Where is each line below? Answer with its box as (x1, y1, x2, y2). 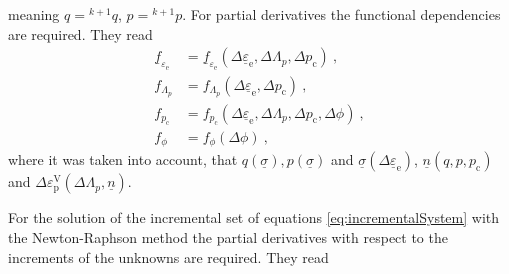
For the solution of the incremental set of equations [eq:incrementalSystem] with (8, 207, 500, 228)
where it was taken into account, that (8, 149, 238, 170)
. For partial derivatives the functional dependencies (182, 4, 501, 24)
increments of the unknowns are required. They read (8, 246, 329, 267)
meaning (8, 4, 60, 24)
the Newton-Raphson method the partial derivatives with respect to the (8, 227, 448, 248)
